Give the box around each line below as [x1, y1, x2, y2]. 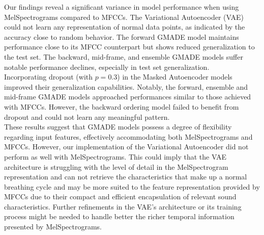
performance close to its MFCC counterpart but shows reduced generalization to [4, 41, 255, 52]
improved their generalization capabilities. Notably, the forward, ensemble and [4, 81, 248, 92]
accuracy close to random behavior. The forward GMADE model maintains [4, 31, 239, 42]
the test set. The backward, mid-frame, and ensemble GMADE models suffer [4, 51, 243, 62]
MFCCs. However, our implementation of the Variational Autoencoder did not [4, 141, 249, 152]
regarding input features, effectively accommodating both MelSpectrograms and [4, 131, 253, 142]
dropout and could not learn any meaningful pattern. [4, 111, 170, 122]
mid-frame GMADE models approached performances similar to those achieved [4, 91, 251, 102]
